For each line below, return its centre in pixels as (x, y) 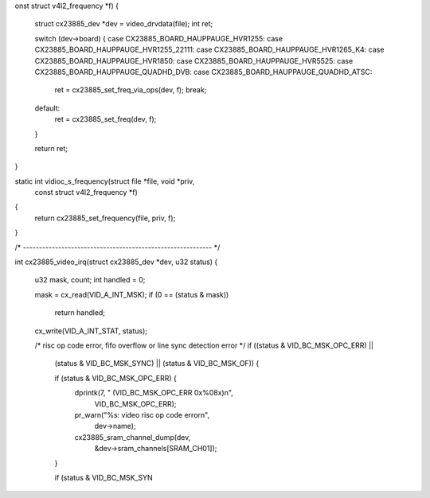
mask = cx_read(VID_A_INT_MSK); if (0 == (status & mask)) (132, 294)
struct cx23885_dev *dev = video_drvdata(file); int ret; (124, 24)
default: (47, 108)
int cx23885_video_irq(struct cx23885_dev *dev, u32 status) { (116, 262)
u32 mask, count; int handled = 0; (90, 280)
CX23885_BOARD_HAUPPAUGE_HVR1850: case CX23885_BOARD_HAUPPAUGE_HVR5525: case (194, 60)
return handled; (80, 313)
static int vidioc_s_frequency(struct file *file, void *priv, (105, 181)
